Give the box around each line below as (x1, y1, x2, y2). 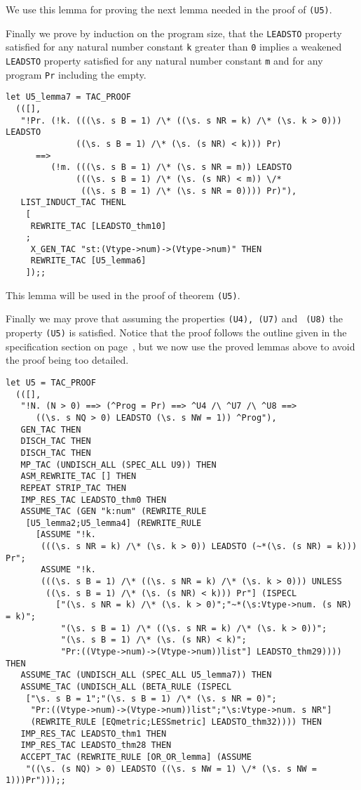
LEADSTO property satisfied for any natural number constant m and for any (6, 53, 323, 67)
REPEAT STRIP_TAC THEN (20, 482, 126, 493)
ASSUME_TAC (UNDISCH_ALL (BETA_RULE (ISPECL (20, 682, 232, 692)
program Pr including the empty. (6, 67, 147, 81)
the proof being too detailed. (6, 353, 129, 367)
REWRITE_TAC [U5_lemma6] (30, 256, 147, 266)
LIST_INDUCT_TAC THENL (20, 197, 126, 208)
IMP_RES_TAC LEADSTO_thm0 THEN (20, 494, 167, 505)
